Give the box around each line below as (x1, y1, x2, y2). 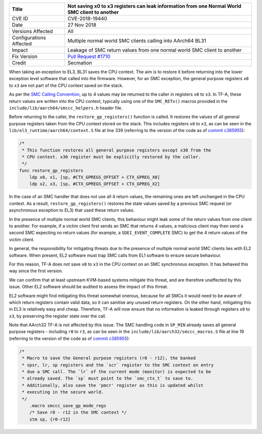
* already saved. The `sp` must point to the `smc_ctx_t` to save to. (22, 376, 194, 381)
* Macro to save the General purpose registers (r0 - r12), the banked (22, 355, 196, 361)
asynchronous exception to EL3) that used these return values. (9, 207, 135, 213)
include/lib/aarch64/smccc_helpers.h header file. (9, 105, 123, 111)
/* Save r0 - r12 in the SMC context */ (29, 410, 127, 415)
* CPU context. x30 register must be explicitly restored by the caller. (22, 154, 201, 160)
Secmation (67, 60, 92, 66)
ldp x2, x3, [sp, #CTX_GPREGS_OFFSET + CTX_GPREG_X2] (29, 181, 160, 187)
